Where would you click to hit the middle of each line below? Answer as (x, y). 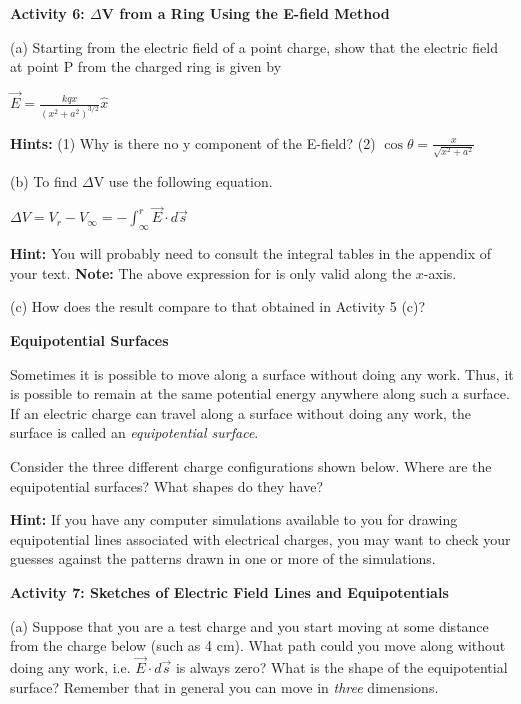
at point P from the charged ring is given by (146, 66)
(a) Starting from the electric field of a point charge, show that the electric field (254, 46)
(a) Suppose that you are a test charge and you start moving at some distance (249, 625)
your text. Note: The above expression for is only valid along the (211, 272)
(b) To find (44, 180)
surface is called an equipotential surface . (134, 432)
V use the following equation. (183, 180)
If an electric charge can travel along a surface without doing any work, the (241, 412)
